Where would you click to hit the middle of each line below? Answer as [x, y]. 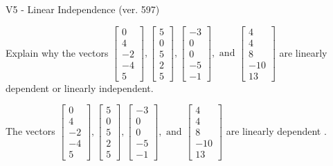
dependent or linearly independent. [80, 87]
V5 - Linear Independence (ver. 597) [83, 9]
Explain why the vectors [57, 52]
